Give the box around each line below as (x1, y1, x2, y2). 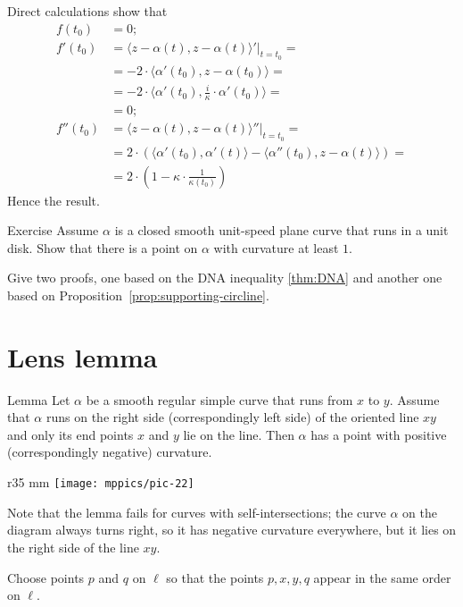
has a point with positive (310, 425, 447, 443)
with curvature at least (213, 238, 339, 257)
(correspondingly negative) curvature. (7, 443, 212, 461)
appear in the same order (313, 568, 451, 586)
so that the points (166, 568, 264, 586)
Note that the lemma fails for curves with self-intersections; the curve (7, 502, 386, 521)
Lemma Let (7, 390, 70, 409)
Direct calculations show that (7, 2, 168, 20)
